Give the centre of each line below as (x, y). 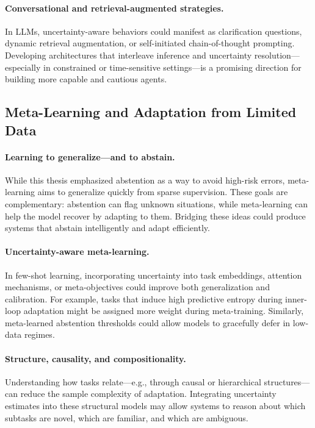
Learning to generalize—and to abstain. (90, 156)
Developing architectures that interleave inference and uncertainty (129, 55)
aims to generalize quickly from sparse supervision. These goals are (163, 192)
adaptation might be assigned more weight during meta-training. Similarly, (164, 311)
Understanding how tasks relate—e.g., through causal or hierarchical (133, 381)
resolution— (277, 55)
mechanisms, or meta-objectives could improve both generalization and (137, 287)
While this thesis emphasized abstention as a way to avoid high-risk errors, (145, 180)
